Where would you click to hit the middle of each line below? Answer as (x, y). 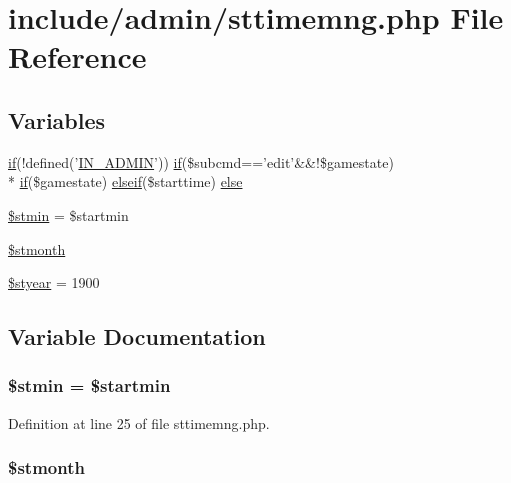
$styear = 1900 (54, 282)
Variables (57, 119)
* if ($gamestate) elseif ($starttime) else (125, 181)
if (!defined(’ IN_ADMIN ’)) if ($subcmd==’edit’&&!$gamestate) (201, 161)
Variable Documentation (137, 336)
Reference (77, 56)
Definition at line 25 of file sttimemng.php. (139, 422)
